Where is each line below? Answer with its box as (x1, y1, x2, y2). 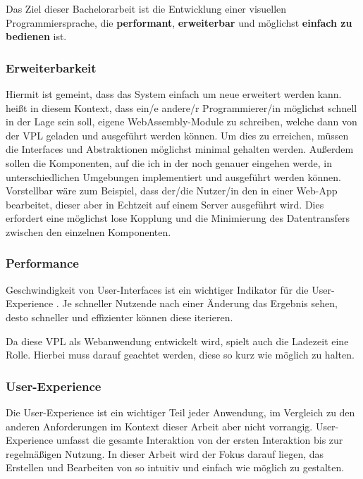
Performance (6, 254, 79, 272)
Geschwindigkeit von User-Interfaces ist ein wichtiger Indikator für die (6, 282, 309, 297)
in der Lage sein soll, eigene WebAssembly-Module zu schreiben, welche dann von (6, 114, 357, 129)
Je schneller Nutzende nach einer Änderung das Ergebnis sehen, (62, 296, 338, 311)
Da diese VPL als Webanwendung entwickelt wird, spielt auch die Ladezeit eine (6, 333, 349, 348)
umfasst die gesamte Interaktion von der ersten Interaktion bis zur (56, 433, 343, 447)
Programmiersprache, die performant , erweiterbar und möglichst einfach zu (6, 15, 352, 30)
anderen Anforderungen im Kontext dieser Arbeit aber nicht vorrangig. (6, 418, 313, 433)
